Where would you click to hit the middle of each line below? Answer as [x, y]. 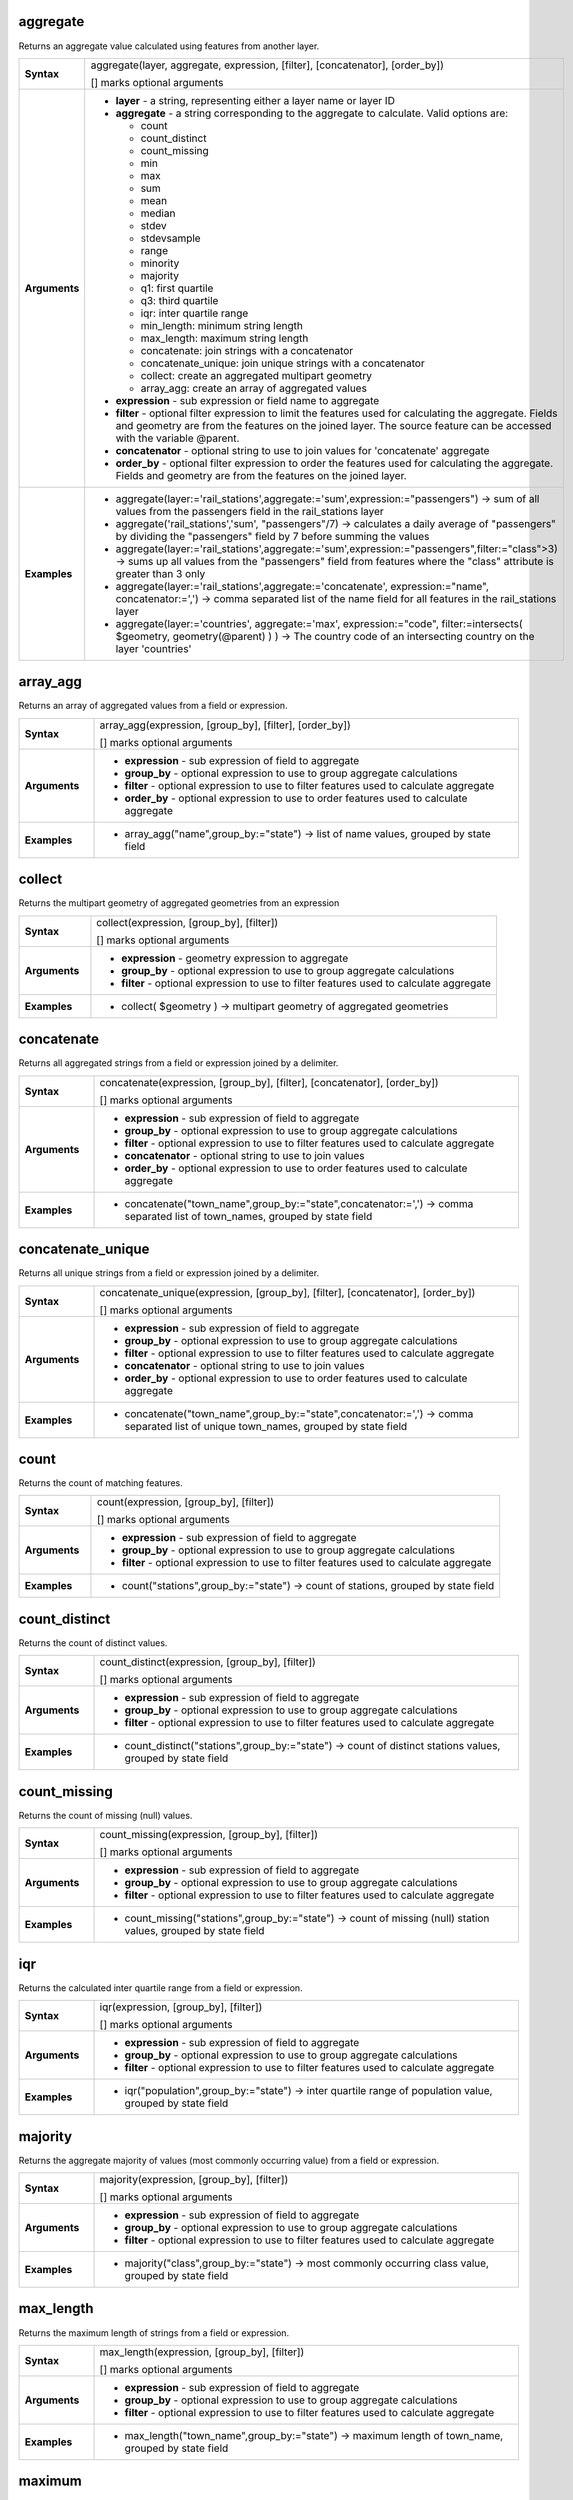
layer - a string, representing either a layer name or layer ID [255, 100]
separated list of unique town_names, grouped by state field [266, 1426]
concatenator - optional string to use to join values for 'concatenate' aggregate [302, 450]
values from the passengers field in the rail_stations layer [249, 511]
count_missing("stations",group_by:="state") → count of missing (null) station [307, 1918]
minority [160, 263]
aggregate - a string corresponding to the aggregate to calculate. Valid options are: [312, 113]
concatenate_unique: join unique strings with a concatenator [282, 363]
